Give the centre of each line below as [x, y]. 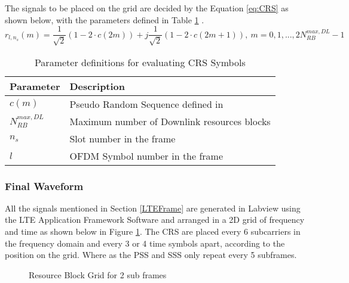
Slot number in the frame [123, 138]
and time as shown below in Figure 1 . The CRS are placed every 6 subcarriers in [153, 231]
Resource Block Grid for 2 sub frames [98, 274]
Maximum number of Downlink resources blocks [170, 121]
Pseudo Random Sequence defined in [146, 104]
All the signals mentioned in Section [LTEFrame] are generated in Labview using [153, 208]
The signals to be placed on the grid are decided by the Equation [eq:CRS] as [147, 8]
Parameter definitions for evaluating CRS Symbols [140, 62]
